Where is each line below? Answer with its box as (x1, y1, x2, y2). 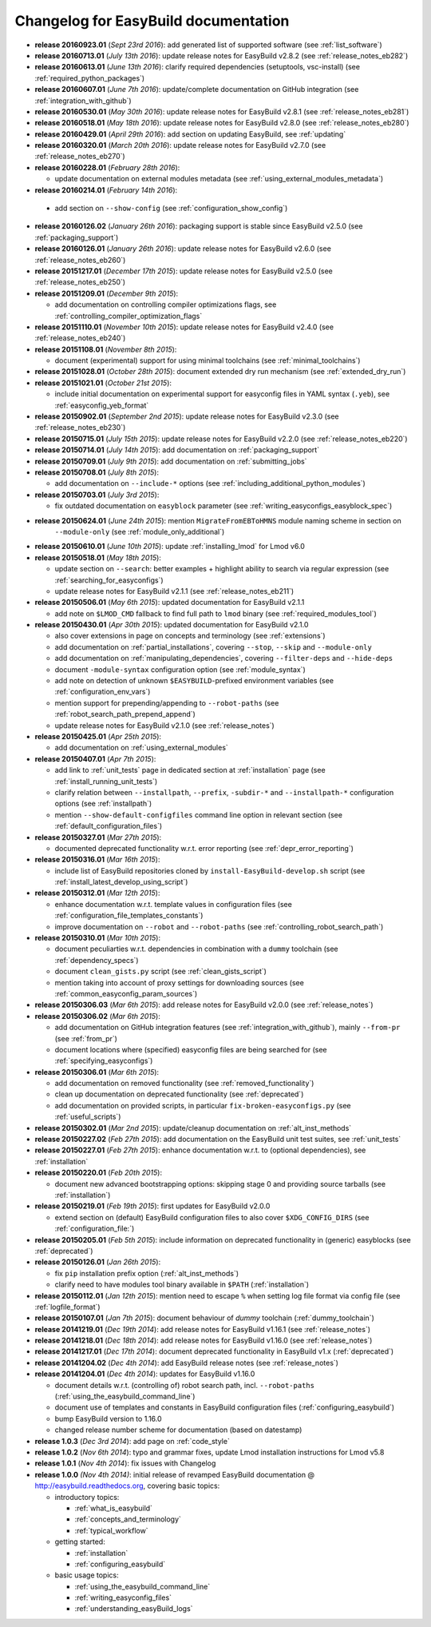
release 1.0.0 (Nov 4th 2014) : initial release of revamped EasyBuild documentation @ (34, 1470, 315, 1479)
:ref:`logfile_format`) (34, 1302, 101, 1311)
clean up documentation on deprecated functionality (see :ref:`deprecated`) (54, 1089, 304, 1099)
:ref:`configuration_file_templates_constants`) (54, 911, 204, 921)
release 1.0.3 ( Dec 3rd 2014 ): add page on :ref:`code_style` (34, 1436, 231, 1446)
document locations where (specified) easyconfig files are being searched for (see (54, 1044, 327, 1054)
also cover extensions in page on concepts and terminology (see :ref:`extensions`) (54, 631, 326, 641)
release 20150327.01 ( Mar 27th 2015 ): (34, 832, 162, 842)
